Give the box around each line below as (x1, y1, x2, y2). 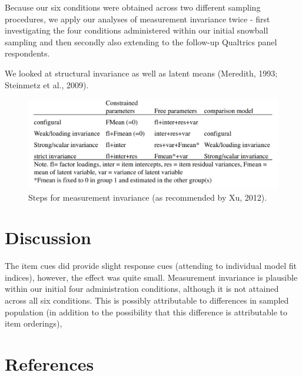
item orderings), (5, 317, 62, 330)
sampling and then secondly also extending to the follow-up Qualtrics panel (5, 35, 277, 48)
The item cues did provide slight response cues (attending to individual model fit (5, 259, 297, 272)
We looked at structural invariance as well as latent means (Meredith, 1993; (5, 66, 278, 79)
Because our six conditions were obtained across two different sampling (5, 1, 261, 13)
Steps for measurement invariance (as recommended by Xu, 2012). (28, 191, 267, 203)
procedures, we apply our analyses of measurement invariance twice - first (5, 12, 270, 25)
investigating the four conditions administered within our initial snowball (5, 24, 268, 36)
